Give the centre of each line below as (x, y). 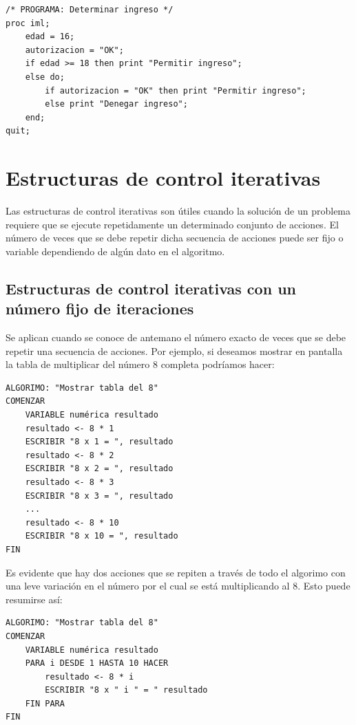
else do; (45, 77)
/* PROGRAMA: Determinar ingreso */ (90, 10)
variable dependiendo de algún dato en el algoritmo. (115, 251)
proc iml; (28, 23)
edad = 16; (50, 37)
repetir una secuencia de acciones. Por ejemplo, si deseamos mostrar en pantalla (174, 350)
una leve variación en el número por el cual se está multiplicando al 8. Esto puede (178, 586)
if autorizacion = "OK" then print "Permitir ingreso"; (176, 90)
